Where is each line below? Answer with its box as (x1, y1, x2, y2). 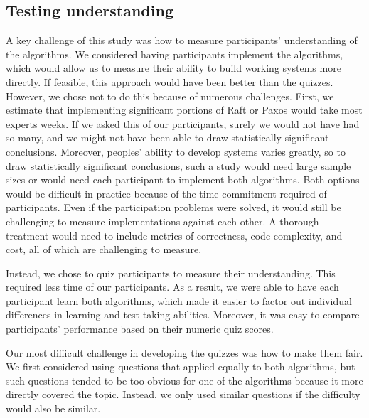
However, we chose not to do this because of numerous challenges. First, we (6, 88, 334, 103)
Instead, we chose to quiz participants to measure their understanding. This (6, 265, 336, 280)
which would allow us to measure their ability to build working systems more (6, 60, 341, 75)
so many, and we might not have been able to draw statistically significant (6, 130, 329, 145)
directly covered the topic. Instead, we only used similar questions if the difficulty (6, 387, 360, 402)
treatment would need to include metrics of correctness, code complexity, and (6, 227, 343, 242)
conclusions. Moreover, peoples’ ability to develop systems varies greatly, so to (6, 144, 346, 159)
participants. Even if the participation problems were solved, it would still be (6, 200, 341, 215)
